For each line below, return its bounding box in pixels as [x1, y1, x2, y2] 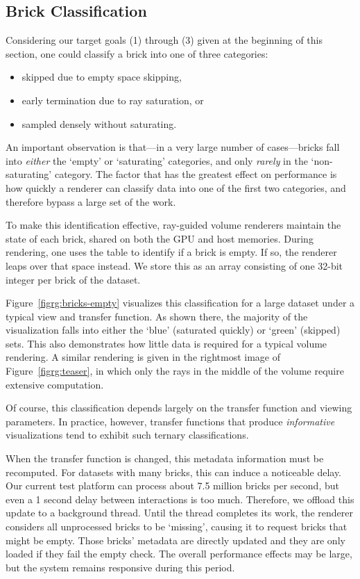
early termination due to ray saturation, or [22, 92, 204, 107]
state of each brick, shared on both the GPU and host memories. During [6, 231, 314, 245]
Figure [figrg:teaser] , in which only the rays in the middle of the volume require [6, 364, 344, 378]
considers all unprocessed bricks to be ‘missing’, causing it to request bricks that [6, 519, 348, 534]
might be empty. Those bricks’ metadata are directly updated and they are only [6, 532, 345, 547]
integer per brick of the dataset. [6, 272, 141, 286]
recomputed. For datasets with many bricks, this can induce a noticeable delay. [6, 464, 342, 479]
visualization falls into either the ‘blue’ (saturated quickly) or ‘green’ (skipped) [6, 323, 341, 337]
